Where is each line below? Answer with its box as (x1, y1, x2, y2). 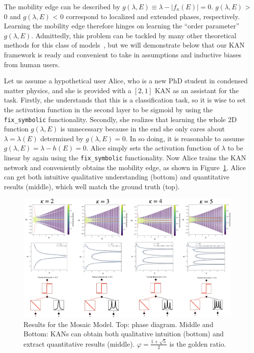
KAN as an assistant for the (155, 85, 239, 95)
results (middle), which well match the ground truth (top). (4, 181, 180, 191)
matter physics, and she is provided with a (4, 85, 132, 95)
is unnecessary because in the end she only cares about (60, 124, 225, 134)
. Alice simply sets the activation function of (86, 143, 219, 153)
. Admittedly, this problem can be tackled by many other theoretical (31, 30, 236, 40)
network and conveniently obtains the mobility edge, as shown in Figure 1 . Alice (4, 162, 246, 172)
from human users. (4, 59, 60, 69)
